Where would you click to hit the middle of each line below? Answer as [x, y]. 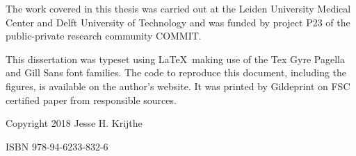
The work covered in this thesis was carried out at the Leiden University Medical [178, 8]
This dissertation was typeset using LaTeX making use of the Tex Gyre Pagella [175, 59]
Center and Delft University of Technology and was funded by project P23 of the [178, 22]
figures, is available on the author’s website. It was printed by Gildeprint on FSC [178, 86]
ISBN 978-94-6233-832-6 [57, 146]
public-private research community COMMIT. [104, 36]
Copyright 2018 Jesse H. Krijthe [74, 123]
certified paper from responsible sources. [91, 99]
